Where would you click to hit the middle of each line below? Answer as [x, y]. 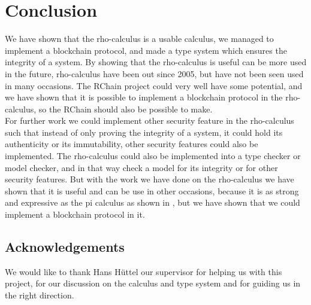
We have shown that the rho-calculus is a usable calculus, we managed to [139, 39]
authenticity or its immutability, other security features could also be [132, 144]
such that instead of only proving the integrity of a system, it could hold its [144, 132]
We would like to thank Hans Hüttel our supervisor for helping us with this [144, 271]
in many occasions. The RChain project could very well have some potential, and [154, 85]
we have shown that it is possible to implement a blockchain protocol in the [144, 97]
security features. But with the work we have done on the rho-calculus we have [150, 179]
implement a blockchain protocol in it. [75, 214]
